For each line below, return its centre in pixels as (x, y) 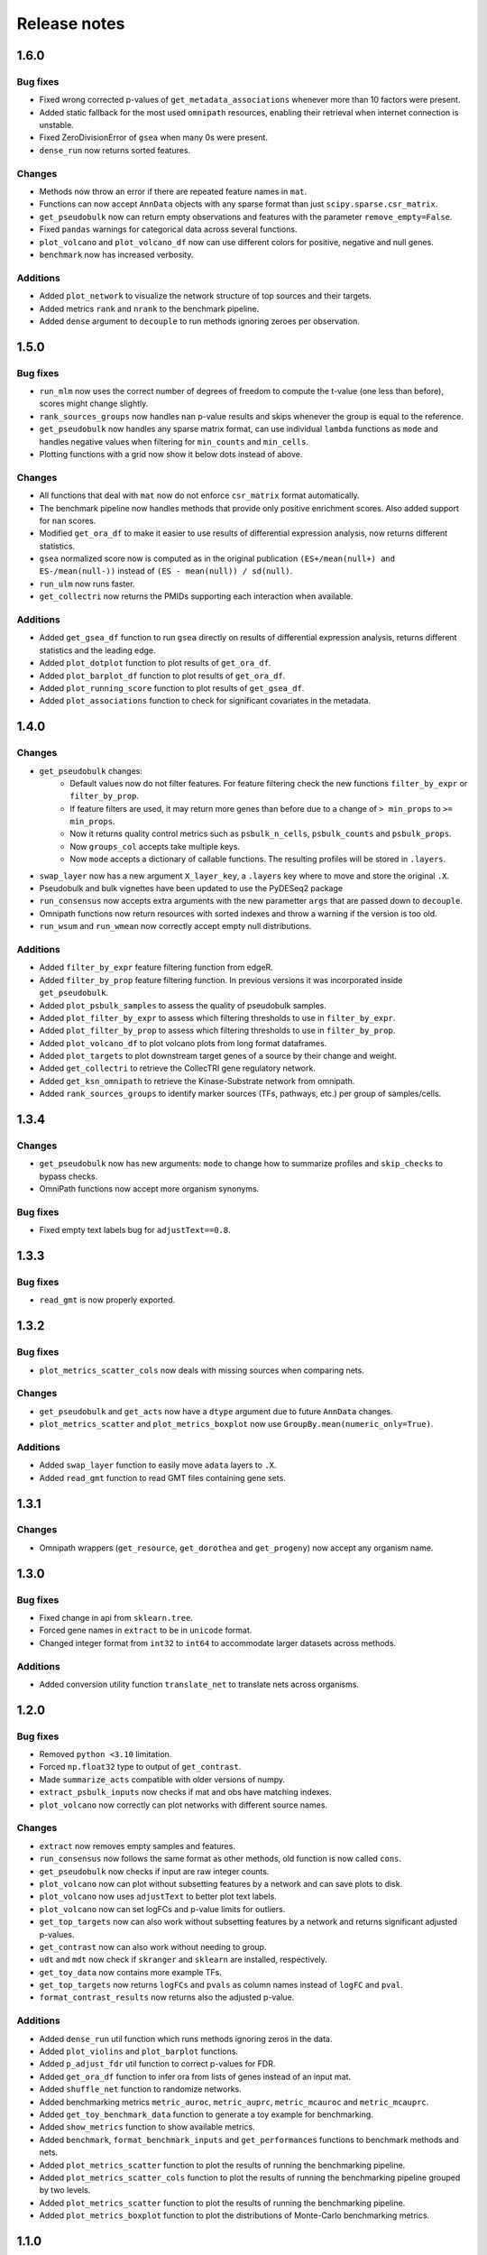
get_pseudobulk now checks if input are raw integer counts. (154, 1871)
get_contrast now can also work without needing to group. (153, 1947)
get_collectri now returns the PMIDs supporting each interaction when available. (196, 596)
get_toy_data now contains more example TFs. (131, 1972)
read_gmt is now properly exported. (107, 1300)
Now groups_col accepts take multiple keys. (155, 846)
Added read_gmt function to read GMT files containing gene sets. (162, 1477)
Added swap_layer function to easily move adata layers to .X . (158, 1465)
